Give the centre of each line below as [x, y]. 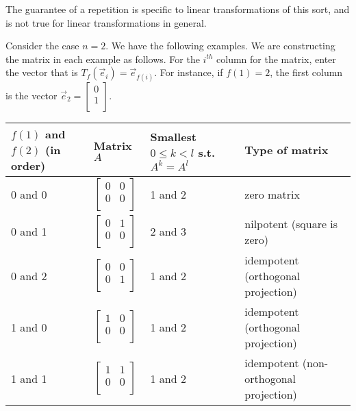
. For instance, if [189, 72]
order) [28, 165]
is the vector [31, 95]
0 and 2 [29, 275]
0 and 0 [29, 195]
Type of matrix [287, 149]
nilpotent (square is [291, 223]
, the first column [306, 72]
